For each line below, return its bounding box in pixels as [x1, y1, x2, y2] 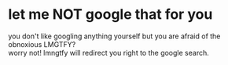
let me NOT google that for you [8, 5, 213, 23]
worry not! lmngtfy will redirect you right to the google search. [8, 48, 210, 57]
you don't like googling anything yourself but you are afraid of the [8, 31, 221, 41]
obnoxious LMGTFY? [8, 39, 76, 49]
